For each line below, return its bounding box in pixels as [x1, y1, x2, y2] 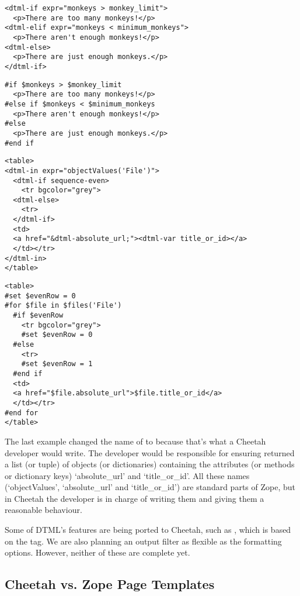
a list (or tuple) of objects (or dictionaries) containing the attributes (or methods [5, 458, 295, 470]
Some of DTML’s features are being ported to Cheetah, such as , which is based [5, 523, 291, 536]
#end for [5, 408, 39, 417]
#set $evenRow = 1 [21, 360, 93, 368]
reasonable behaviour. [5, 504, 82, 516]
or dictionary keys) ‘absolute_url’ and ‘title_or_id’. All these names [5, 469, 250, 481]
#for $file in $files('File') [5, 301, 122, 310]
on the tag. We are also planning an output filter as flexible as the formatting [5, 535, 282, 547]
